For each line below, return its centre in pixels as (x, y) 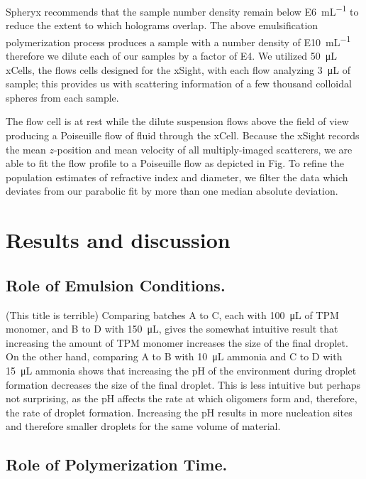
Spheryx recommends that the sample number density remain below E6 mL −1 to (182, 10)
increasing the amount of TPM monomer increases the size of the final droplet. (177, 342)
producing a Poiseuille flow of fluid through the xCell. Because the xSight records (183, 135)
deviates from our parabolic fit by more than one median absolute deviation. (172, 191)
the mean (26, 149)
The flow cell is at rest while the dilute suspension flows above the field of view (177, 121)
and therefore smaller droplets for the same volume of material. (143, 426)
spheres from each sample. (62, 97)
